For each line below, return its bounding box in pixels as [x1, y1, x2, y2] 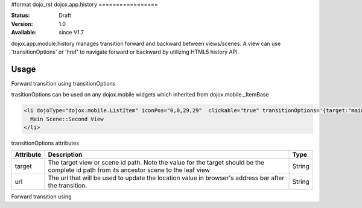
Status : [11, 12, 30, 19]
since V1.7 [59, 29, 84, 36]
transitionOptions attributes [11, 139, 80, 147]
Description [48, 151, 83, 159]
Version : [11, 20, 33, 27]
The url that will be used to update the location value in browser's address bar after [48, 174, 285, 182]
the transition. [48, 181, 87, 190]
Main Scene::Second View [30, 115, 104, 122]
